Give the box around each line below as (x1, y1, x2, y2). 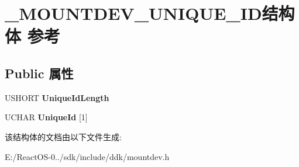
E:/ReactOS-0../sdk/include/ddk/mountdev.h (5, 150, 170, 162)
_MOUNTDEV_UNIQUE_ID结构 (5, 1, 295, 25)
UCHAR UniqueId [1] (5, 111, 88, 123)
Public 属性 (5, 64, 74, 82)
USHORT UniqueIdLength (5, 91, 109, 103)
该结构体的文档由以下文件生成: (5, 130, 122, 142)
